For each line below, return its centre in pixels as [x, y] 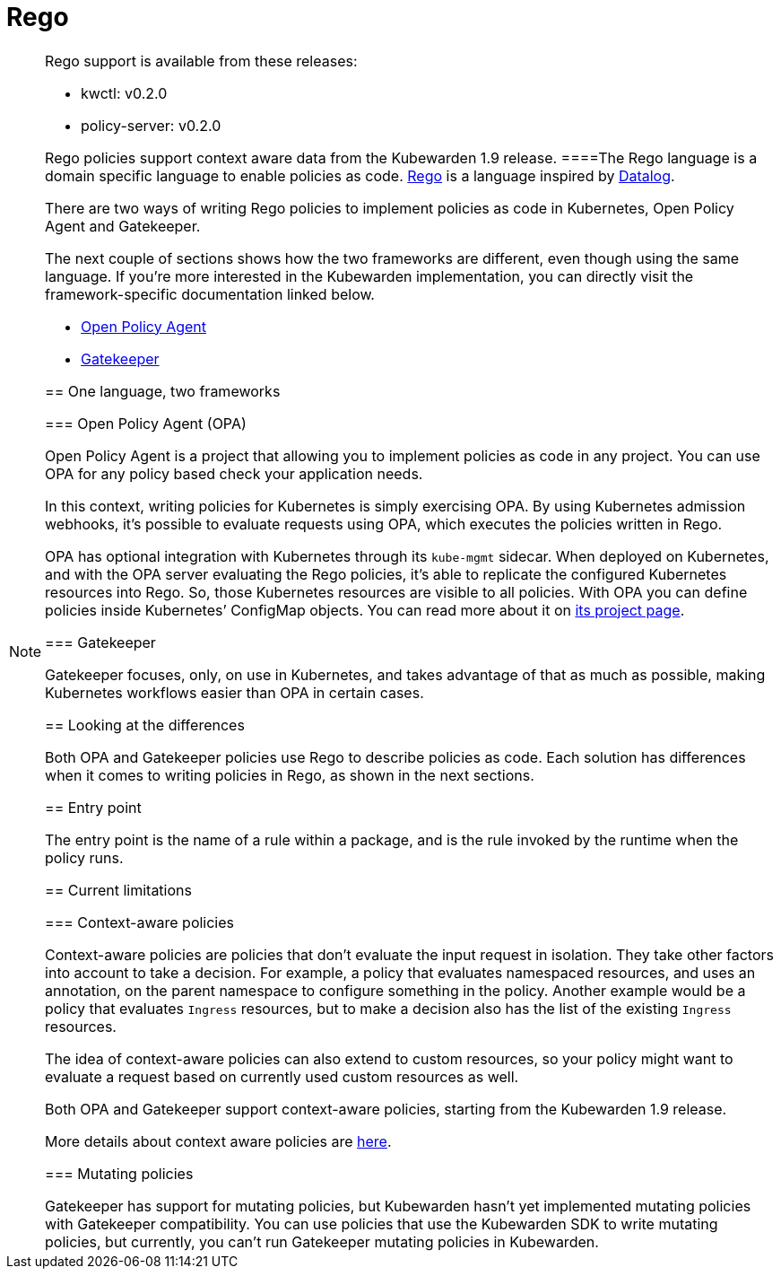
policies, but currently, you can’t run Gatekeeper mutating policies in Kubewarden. [322, 1241]
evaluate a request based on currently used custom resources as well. [282, 1076]
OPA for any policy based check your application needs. [234, 473]
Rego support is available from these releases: [201, 61]
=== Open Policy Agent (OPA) [146, 423]
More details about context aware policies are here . [218, 1141]
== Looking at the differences [145, 725]
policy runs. [84, 857]
